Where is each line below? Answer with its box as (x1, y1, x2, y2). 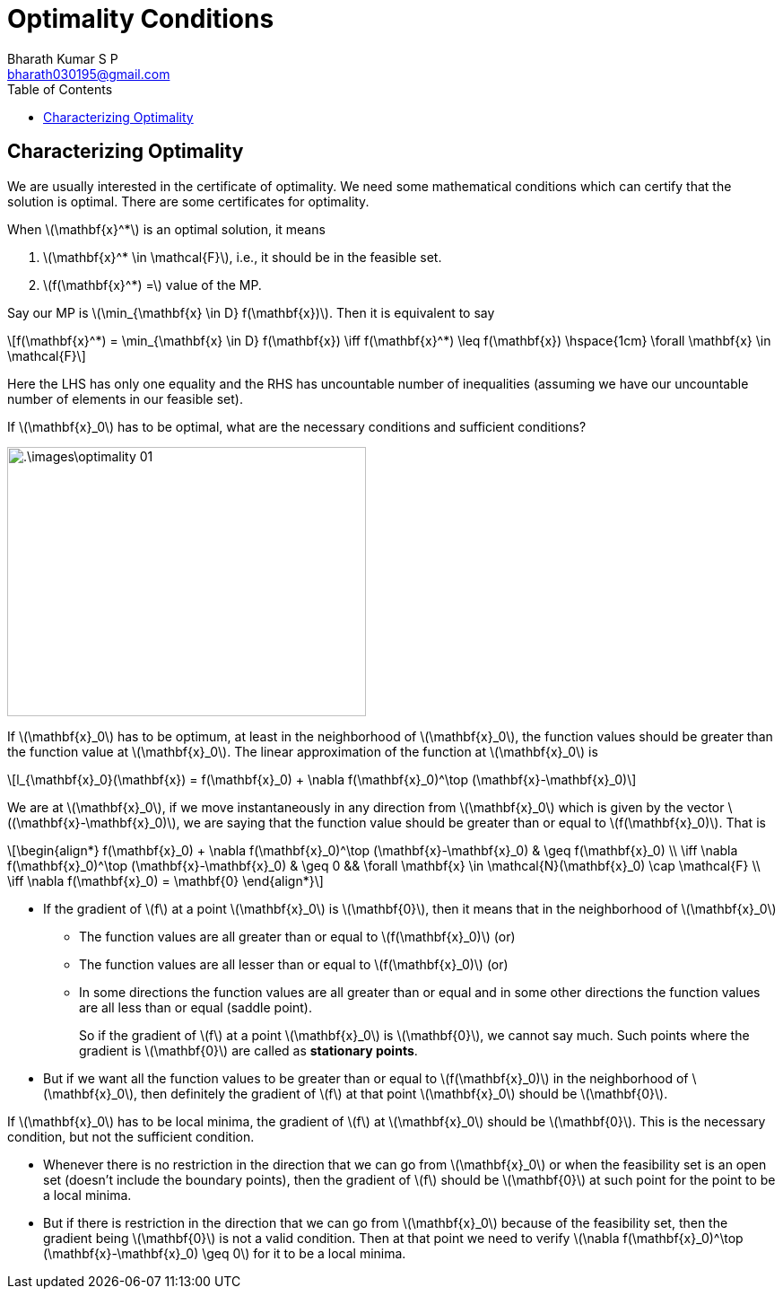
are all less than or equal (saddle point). (79, 999, 312, 1015)
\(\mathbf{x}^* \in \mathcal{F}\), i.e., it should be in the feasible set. (43, 249, 442, 265)
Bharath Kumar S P (7, 50, 118, 66)
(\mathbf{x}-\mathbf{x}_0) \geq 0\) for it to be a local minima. (43, 1245, 406, 1261)
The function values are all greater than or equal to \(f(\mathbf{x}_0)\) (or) (79, 928, 516, 944)
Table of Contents (7, 81, 113, 97)
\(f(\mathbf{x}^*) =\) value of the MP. (43, 276, 262, 293)
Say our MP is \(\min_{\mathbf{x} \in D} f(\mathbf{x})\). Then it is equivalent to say (7, 304, 495, 320)
